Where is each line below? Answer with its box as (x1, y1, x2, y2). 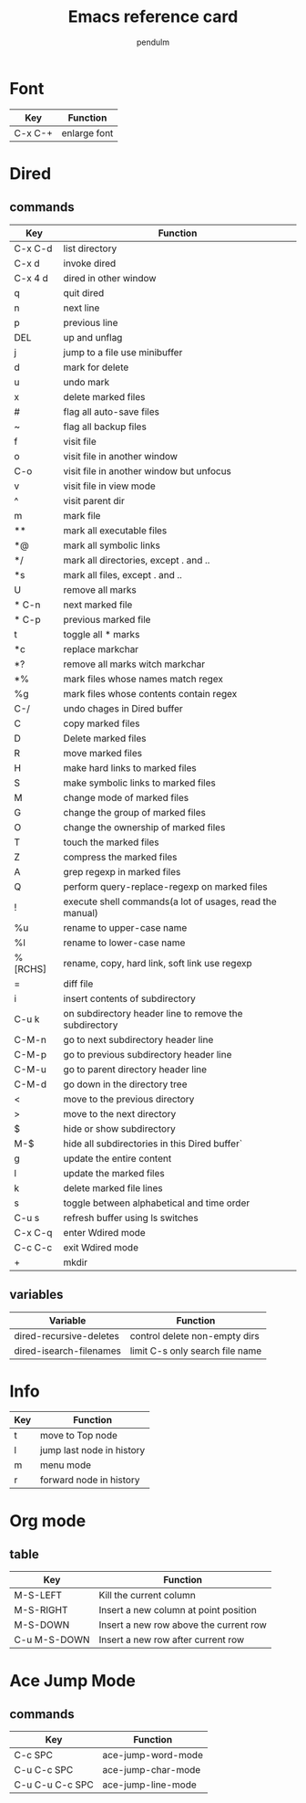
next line (63, 301, 100, 314)
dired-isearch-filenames (14, 1344, 121, 1357)
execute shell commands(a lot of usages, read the (63, 895, 278, 908)
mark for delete (63, 361, 129, 374)
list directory (63, 242, 117, 255)
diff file (63, 977, 94, 990)
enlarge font (61, 126, 114, 139)
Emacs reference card (67, 6, 239, 27)
